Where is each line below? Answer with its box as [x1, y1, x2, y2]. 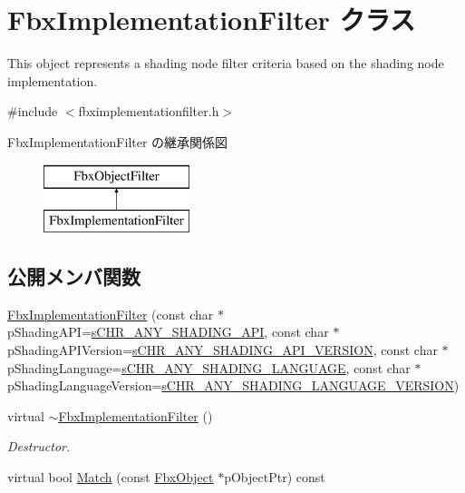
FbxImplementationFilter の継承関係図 [7, 132, 228, 151]
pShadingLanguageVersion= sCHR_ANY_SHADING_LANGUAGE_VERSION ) [7, 376, 460, 395]
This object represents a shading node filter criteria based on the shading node [7, 54, 444, 73]
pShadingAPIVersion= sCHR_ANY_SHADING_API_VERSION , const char [7, 340, 438, 360]
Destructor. [7, 437, 71, 456]
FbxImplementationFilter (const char [7, 304, 214, 323]
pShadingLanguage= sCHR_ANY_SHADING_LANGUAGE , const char [7, 358, 411, 377]
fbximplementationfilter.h [78, 102, 219, 121]
